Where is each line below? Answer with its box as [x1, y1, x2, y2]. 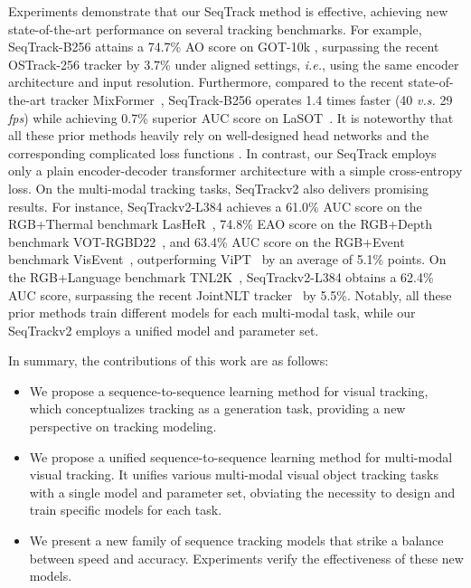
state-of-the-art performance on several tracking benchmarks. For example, [8, 19, 422, 38]
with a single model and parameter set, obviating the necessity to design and [29, 482, 456, 501]
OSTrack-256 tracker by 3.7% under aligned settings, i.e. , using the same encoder [8, 54, 459, 73]
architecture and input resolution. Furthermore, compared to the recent [8, 72, 404, 91]
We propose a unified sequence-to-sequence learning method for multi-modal [29, 447, 453, 466]
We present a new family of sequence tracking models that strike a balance [29, 531, 444, 550]
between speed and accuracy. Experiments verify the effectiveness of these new [29, 548, 464, 567]
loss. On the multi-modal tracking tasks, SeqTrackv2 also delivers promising [8, 178, 429, 197]
